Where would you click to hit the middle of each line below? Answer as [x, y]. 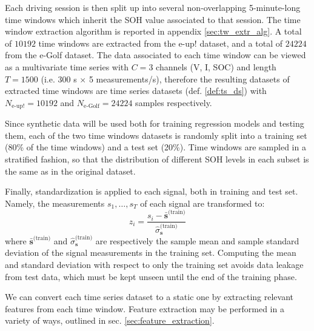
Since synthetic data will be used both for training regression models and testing [155, 123]
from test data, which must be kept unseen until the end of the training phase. [151, 276]
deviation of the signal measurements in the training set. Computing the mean [151, 252]
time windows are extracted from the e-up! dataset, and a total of [160, 43]
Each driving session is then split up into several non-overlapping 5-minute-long [153, 7]
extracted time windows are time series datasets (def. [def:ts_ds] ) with [136, 91]
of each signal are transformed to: [202, 203]
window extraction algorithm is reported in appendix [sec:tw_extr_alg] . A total [153, 31]
